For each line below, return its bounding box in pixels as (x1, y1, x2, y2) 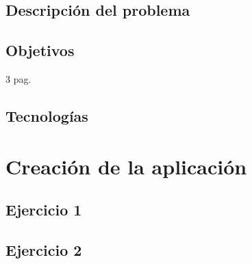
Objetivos (5, 40, 75, 61)
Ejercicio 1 (5, 199, 82, 220)
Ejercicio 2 (5, 239, 82, 260)
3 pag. (5, 71, 32, 85)
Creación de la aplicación (5, 152, 247, 180)
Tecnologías (5, 105, 88, 126)
